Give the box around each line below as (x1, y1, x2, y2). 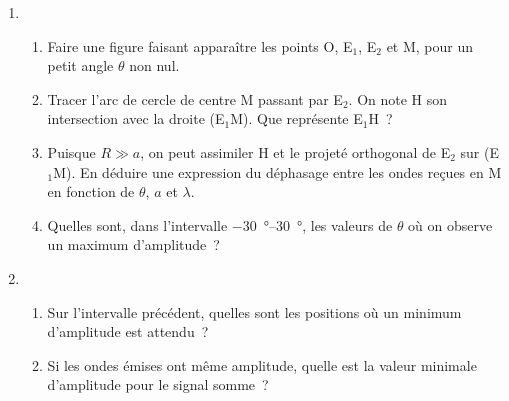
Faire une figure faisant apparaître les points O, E (47, 35, 353, 56)
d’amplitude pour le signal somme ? (47, 374, 269, 395)
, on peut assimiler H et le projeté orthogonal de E (140, 141, 451, 162)
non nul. (129, 55, 180, 76)
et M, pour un (386, 35, 474, 56)
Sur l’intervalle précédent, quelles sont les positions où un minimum (47, 301, 462, 322)
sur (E (460, 141, 499, 162)
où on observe (408, 214, 493, 235)
